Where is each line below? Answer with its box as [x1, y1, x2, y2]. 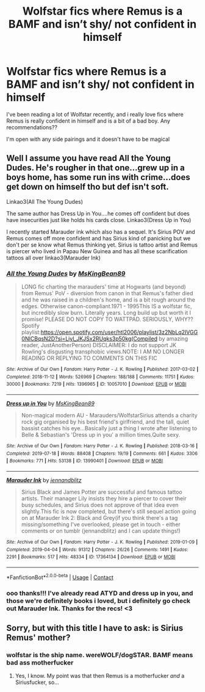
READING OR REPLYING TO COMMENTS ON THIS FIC [21, 355, 157, 362]
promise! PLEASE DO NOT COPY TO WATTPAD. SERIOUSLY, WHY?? [21, 315, 193, 323]
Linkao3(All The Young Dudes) [6, 198, 84, 205]
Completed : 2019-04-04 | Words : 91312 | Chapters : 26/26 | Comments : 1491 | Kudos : [6, 546, 189, 553]
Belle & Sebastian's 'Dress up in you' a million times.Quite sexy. [21, 431, 181, 439]
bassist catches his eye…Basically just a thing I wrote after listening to [21, 425, 197, 432]
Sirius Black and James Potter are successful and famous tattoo [21, 488, 182, 496]
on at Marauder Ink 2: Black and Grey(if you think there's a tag [21, 514, 178, 521]
